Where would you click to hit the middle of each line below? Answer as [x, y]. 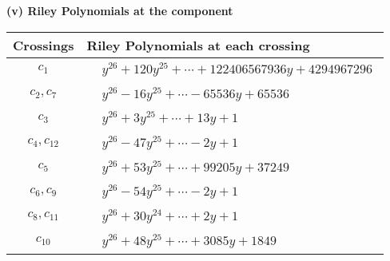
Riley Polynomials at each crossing [198, 45]
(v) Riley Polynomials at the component [120, 10]
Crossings [44, 45]
